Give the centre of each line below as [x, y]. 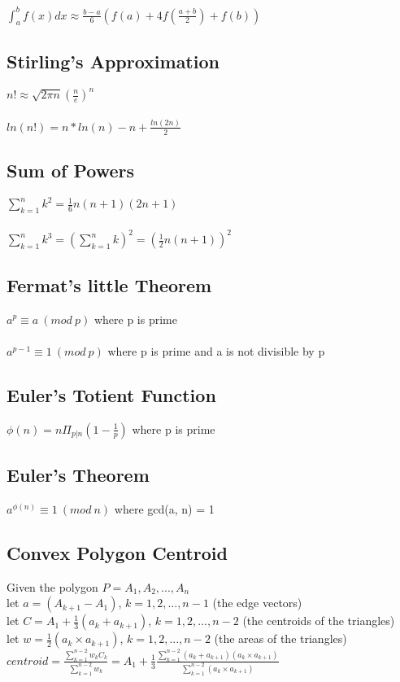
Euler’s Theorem [78, 474]
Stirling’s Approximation [113, 61]
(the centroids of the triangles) [319, 621]
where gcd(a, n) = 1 [164, 508]
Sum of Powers [71, 170]
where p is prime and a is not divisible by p [216, 350]
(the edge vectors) [257, 603]
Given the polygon [52, 586]
